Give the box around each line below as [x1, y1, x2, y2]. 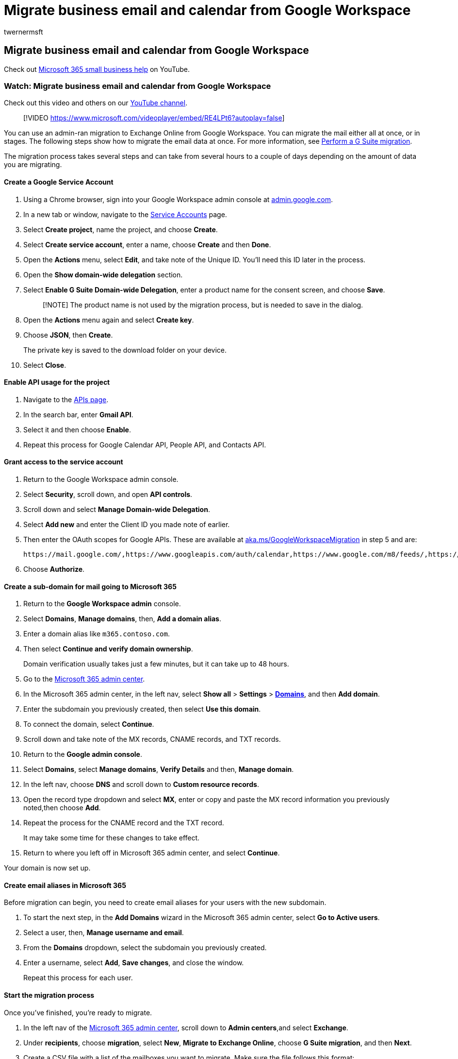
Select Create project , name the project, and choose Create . [23, 225, 218, 234]
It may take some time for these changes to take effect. [23, 834, 200, 842]
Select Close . [23, 360, 66, 369]
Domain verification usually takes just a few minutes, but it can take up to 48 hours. [23, 660, 289, 668]
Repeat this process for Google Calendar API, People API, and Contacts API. [23, 440, 266, 449]
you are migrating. [4, 160, 62, 169]
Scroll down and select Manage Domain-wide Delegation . [23, 505, 210, 513]
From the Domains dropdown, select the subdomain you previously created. [23, 943, 267, 952]
